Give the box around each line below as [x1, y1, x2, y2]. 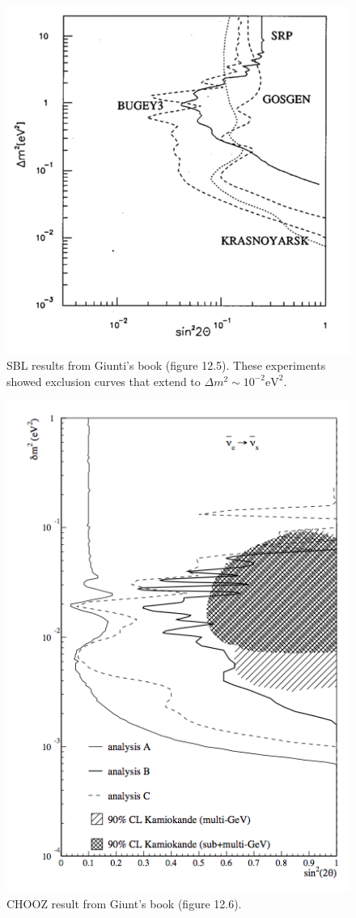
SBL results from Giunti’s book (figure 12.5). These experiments [6, 357, 326, 374]
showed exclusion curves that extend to [6, 372, 201, 389]
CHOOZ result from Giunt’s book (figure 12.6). [6, 894, 242, 912]
